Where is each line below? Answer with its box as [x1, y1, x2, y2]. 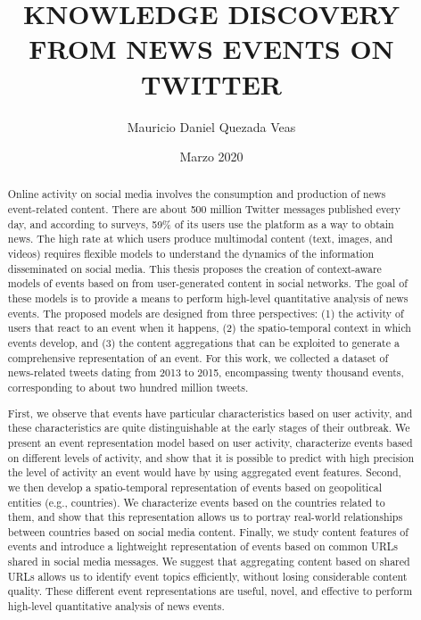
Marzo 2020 [179, 147, 244, 166]
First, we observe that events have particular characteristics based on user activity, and [7, 405, 413, 420]
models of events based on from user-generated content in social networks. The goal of [7, 276, 408, 291]
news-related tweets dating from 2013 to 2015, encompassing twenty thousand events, [7, 365, 404, 380]
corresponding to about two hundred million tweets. [7, 380, 249, 395]
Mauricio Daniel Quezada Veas [127, 117, 296, 136]
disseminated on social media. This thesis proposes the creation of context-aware [7, 260, 382, 276]
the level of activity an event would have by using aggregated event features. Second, [7, 465, 401, 480]
